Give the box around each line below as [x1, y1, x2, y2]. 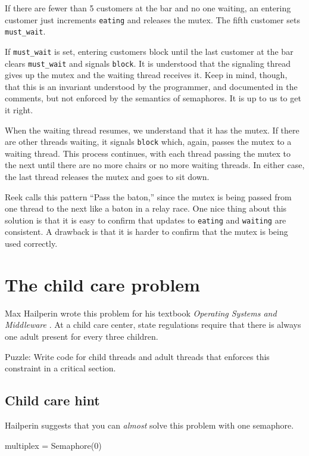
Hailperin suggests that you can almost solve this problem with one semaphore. [5, 418, 294, 431]
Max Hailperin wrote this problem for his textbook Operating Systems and [5, 306, 277, 319]
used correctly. [5, 237, 58, 250]
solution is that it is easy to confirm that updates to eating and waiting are [5, 213, 286, 226]
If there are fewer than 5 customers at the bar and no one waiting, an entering [5, 2, 291, 14]
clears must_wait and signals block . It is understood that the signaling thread [5, 57, 291, 69]
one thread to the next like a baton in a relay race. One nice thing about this [5, 202, 287, 215]
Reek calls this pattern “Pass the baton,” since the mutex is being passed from [5, 190, 292, 203]
